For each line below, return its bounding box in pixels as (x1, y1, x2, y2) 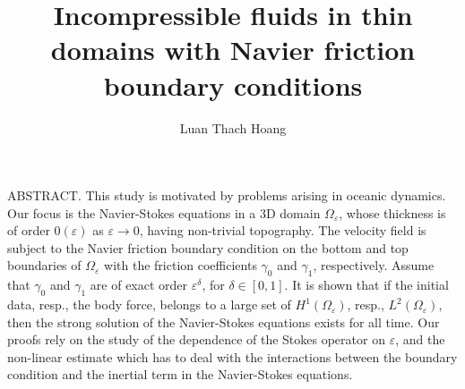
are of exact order (90, 275, 188, 294)
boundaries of (7, 256, 82, 275)
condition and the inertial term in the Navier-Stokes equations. (7, 365, 353, 384)
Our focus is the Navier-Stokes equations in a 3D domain (7, 203, 321, 222)
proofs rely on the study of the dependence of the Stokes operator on (7, 330, 385, 349)
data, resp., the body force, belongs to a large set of (7, 295, 291, 314)
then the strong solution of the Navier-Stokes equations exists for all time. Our (7, 312, 440, 331)
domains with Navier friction (50, 31, 416, 68)
